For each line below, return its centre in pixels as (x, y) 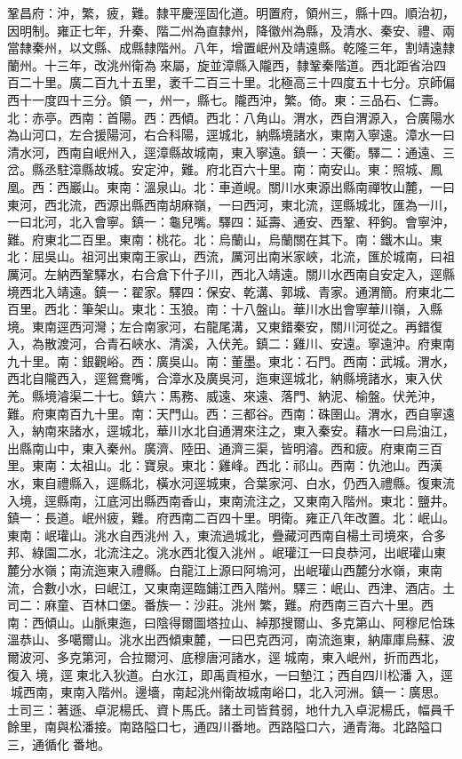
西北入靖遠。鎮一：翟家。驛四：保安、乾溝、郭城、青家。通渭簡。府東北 (231, 291)
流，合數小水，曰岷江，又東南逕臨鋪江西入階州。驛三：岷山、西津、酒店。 (225, 587)
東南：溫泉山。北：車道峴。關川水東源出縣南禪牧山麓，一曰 (280, 186)
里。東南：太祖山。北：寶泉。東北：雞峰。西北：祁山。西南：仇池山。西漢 (225, 465)
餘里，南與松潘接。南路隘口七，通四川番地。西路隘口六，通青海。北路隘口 (225, 727)
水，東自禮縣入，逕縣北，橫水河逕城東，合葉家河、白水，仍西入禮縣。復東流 (231, 483)
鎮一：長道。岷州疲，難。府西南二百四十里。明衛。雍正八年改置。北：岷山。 (231, 518)
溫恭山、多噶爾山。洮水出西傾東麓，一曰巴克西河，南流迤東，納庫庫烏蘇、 (225, 639)
